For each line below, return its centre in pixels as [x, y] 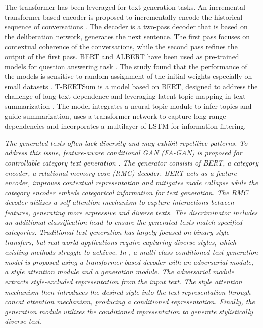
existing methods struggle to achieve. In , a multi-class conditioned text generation [131, 252]
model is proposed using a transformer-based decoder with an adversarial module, [129, 261]
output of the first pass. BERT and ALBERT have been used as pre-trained [122, 56]
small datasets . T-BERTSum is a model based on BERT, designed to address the [131, 86]
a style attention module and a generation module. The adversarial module [119, 272]
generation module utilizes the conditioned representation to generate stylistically [129, 311]
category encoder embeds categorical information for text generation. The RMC [126, 192]
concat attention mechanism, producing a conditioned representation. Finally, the [130, 301]
